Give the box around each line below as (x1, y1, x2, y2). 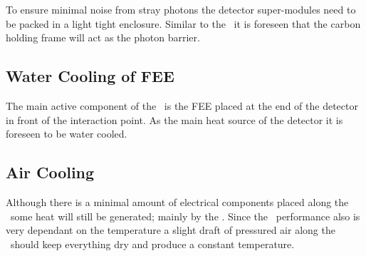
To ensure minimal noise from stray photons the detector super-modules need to (6, 2, 356, 16)
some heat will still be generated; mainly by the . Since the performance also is (10, 208, 360, 223)
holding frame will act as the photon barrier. (6, 30, 200, 45)
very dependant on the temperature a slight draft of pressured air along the (6, 222, 335, 237)
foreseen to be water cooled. (6, 126, 127, 141)
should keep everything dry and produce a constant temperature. (10, 236, 295, 251)
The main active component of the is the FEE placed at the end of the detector (6, 98, 358, 113)
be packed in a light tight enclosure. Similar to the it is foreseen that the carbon (6, 16, 361, 31)
